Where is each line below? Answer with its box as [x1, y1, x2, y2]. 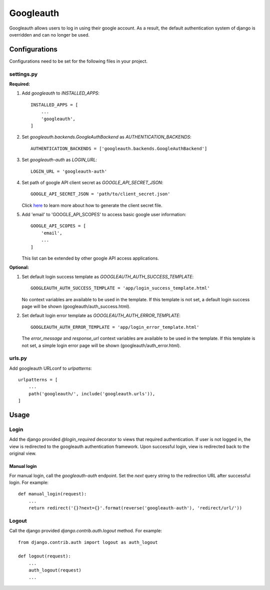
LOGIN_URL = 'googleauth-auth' [30, 168, 107, 174]
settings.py [9, 71, 38, 78]
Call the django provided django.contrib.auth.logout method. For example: [9, 528, 162, 534]
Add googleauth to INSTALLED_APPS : [21, 90, 100, 96]
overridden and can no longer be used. [9, 32, 90, 38]
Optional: [9, 264, 29, 270]
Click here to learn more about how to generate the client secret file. [21, 202, 162, 208]
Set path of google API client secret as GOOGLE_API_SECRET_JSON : [21, 179, 163, 185]
